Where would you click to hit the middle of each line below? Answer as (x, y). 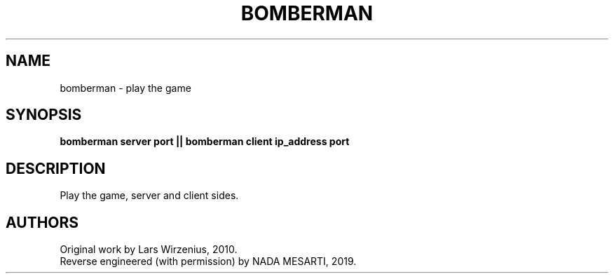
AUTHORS (42, 222)
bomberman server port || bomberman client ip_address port (205, 142)
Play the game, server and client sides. (149, 196)
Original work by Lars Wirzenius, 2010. (149, 250)
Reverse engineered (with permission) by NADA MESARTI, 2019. (208, 261)
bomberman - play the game (125, 88)
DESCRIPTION (56, 168)
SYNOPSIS (44, 115)
